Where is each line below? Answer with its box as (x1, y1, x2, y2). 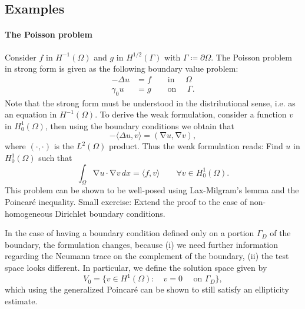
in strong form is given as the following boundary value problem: (5, 62, 238, 75)
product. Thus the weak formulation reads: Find (109, 140, 283, 152)
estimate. (5, 294, 38, 307)
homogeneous (5, 207, 52, 219)
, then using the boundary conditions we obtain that (45, 119, 235, 132)
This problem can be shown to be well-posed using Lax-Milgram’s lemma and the (5, 184, 299, 196)
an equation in (5, 108, 57, 120)
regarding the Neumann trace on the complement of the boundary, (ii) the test (5, 250, 289, 262)
